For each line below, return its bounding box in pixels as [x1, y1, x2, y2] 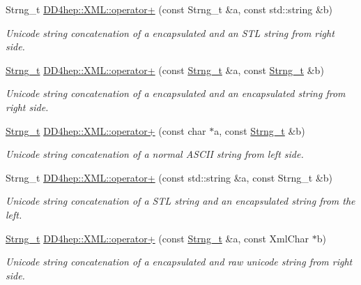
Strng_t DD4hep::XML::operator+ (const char [6, 123, 206, 138]
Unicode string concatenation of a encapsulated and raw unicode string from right [6, 254, 353, 269]
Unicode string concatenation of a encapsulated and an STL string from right [6, 25, 335, 40]
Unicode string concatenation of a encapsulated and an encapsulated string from [6, 86, 346, 101]
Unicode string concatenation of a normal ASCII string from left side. [6, 147, 304, 161]
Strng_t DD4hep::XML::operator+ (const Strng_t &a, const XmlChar [6, 231, 309, 245]
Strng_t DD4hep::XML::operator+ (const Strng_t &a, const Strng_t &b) [6, 62, 324, 77]
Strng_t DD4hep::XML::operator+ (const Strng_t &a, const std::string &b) [6, 2, 333, 16]
